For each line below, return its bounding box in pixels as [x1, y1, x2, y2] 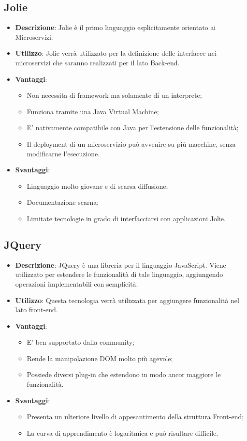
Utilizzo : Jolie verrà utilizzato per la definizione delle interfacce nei [15, 48, 217, 58]
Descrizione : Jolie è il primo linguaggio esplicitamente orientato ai [15, 22, 216, 32]
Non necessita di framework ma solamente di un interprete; [27, 90, 202, 100]
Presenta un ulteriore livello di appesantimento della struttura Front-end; [27, 411, 244, 422]
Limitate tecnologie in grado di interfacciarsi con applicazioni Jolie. [27, 213, 226, 223]
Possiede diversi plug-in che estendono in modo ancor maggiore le [27, 369, 221, 380]
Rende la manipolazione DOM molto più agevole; [27, 353, 173, 363]
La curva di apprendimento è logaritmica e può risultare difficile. [27, 427, 218, 438]
